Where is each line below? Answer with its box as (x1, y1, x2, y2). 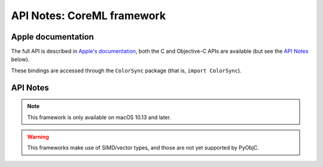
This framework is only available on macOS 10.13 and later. (27, 114, 172, 121)
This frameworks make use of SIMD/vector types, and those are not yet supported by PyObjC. (27, 144, 260, 151)
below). (11, 56, 30, 63)
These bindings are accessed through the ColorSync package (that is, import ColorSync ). (11, 66, 242, 74)
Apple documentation (11, 32, 94, 42)
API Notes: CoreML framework (11, 9, 166, 22)
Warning (27, 133, 49, 141)
